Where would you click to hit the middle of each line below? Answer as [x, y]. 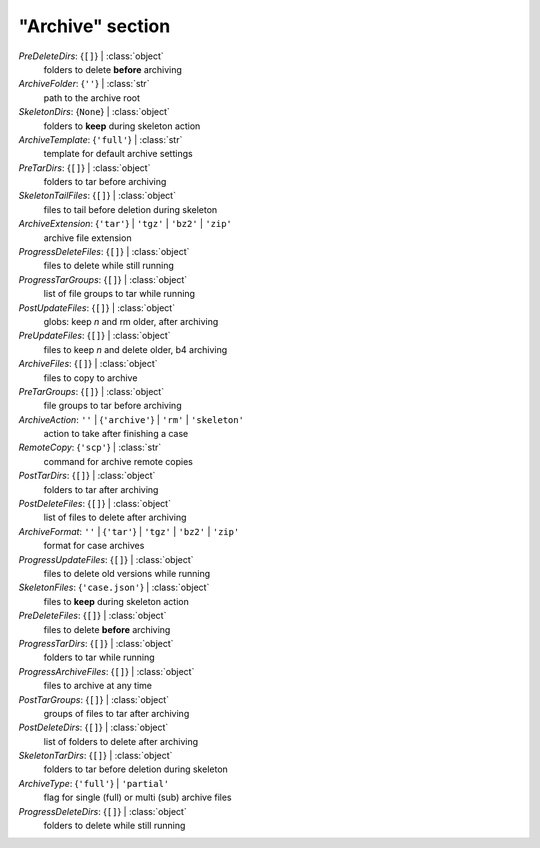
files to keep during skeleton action [116, 601]
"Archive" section [94, 26]
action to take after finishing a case [116, 434]
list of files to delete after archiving [115, 517]
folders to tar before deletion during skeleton [136, 769]
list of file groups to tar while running [119, 294]
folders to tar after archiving [101, 489]
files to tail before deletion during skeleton [130, 209]
